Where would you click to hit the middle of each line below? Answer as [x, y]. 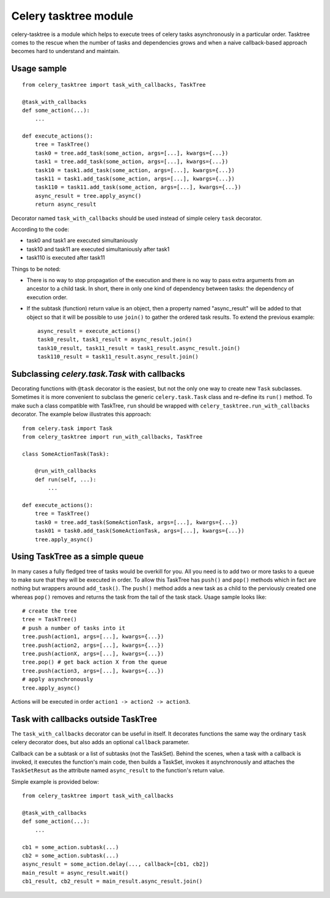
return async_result [65, 204]
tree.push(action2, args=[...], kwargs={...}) [93, 645]
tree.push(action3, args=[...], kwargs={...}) [93, 671]
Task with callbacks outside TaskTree [84, 719]
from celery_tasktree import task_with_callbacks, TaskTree [114, 85]
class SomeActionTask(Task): [66, 454]
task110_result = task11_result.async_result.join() [118, 357]
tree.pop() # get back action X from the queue [95, 662]
